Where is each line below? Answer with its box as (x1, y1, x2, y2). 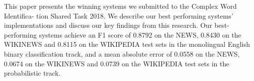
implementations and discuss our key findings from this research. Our (4, 20, 212, 30)
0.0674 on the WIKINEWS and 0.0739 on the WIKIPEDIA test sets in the (4, 58, 229, 68)
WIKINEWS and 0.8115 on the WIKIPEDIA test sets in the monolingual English (4, 39, 250, 49)
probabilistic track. (4, 68, 61, 78)
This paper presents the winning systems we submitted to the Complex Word (4, 1, 237, 11)
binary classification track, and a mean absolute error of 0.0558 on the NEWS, (4, 48, 240, 59)
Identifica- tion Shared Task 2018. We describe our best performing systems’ (4, 10, 233, 20)
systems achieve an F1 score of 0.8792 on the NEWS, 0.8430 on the (39, 29, 241, 40)
